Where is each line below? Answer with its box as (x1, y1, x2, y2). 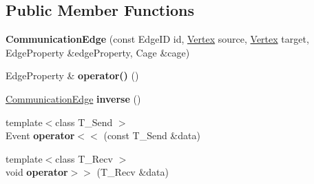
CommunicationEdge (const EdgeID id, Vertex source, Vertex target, (6, 32, 309, 46)
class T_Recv (55, 151, 113, 165)
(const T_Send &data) (103, 128, 200, 143)
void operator (6, 165, 68, 179)
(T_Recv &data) (96, 165, 169, 179)
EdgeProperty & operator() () (6, 68, 139, 83)
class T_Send (55, 114, 113, 129)
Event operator (6, 128, 75, 143)
